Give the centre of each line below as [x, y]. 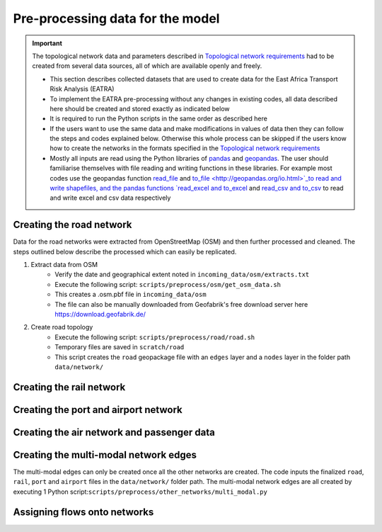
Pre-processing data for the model [116, 18]
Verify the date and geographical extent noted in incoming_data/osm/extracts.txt [182, 275]
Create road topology [62, 327]
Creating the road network [73, 225]
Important [47, 43]
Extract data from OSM [64, 265]
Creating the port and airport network [98, 410]
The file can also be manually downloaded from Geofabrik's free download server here [181, 304]
